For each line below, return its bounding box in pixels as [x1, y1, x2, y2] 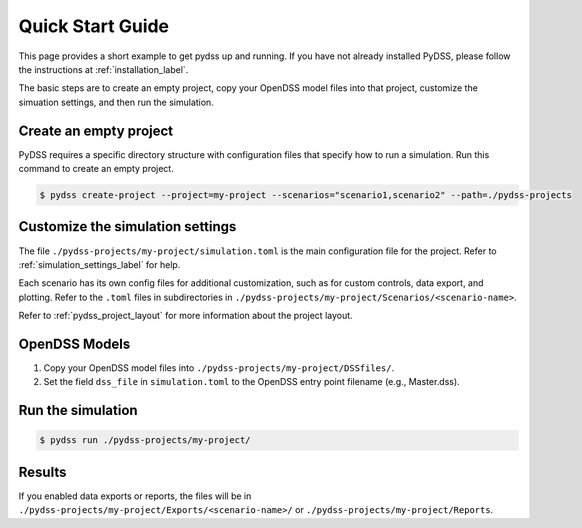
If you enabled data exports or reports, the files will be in [18, 490, 252, 502]
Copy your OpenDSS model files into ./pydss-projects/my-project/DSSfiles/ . [43, 361, 395, 374]
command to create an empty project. [18, 163, 174, 175]
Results [18, 463, 67, 480]
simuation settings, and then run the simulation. [18, 96, 214, 108]
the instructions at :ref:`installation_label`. [18, 63, 189, 75]
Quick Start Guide [18, 15, 170, 37]
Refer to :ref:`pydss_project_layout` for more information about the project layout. [18, 310, 354, 322]
